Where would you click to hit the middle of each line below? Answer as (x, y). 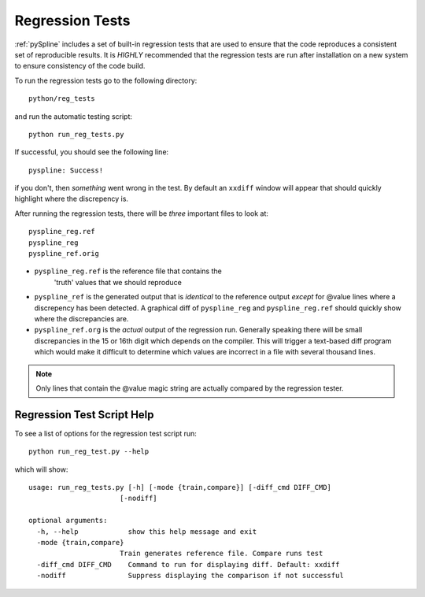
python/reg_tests (62, 99)
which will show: (41, 469)
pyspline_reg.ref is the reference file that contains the (128, 271)
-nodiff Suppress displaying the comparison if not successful (190, 576)
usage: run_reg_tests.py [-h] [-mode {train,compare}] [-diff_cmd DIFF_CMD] (180, 487)
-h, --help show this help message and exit (147, 531)
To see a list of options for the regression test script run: (105, 433)
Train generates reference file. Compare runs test (221, 554)
